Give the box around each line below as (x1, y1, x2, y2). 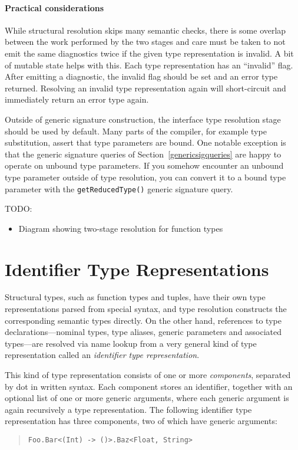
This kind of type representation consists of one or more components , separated (5, 369, 291, 381)
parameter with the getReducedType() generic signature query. (5, 182, 233, 195)
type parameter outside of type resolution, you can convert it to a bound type (5, 170, 286, 183)
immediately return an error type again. (5, 93, 149, 106)
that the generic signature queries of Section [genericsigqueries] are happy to (5, 147, 282, 160)
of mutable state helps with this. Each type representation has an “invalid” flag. (5, 58, 293, 71)
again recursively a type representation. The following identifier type (5, 403, 252, 415)
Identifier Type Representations (5, 257, 269, 281)
